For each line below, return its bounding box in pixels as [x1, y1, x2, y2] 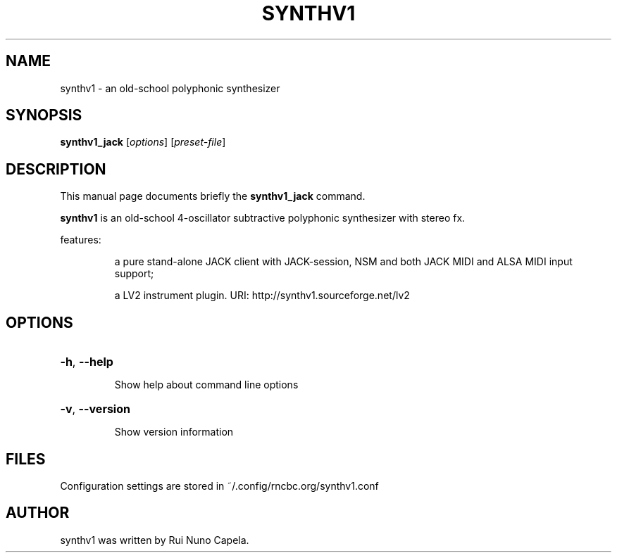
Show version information [114, 426, 234, 438]
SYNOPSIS [6, 106, 82, 125]
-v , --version [60, 402, 130, 417]
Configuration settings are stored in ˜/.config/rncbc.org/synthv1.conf [60, 479, 379, 492]
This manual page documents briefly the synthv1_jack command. [60, 190, 366, 203]
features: [60, 234, 101, 246]
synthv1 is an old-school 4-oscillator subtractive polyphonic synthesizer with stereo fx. [60, 212, 466, 224]
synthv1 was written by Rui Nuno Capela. [60, 533, 249, 546]
